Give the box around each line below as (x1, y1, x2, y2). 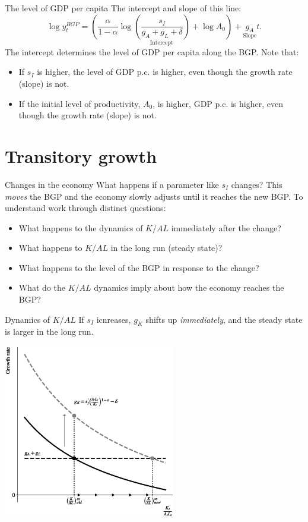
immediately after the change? (171, 221, 281, 234)
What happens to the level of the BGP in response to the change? (18, 261, 259, 273)
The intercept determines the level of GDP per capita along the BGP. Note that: (5, 45, 299, 58)
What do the (18, 281, 65, 294)
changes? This (231, 178, 282, 190)
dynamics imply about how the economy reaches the (94, 281, 284, 294)
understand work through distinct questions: (5, 202, 166, 214)
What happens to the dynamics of (18, 221, 143, 234)
